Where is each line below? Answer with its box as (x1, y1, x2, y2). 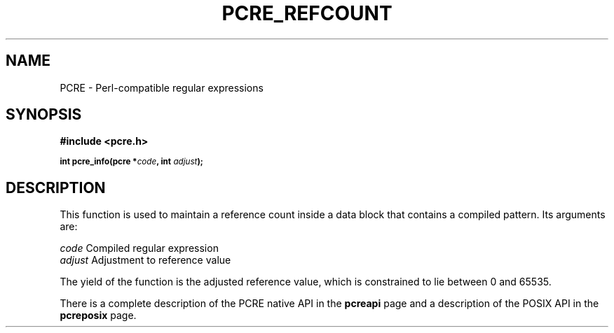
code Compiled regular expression (60, 242, 219, 255)
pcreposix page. (60, 309, 137, 322)
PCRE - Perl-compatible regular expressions (60, 81, 264, 94)
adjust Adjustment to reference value (60, 254, 231, 267)
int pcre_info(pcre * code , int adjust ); (60, 157, 203, 167)
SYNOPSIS (6, 106, 82, 124)
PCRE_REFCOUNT (221, 1, 393, 25)
